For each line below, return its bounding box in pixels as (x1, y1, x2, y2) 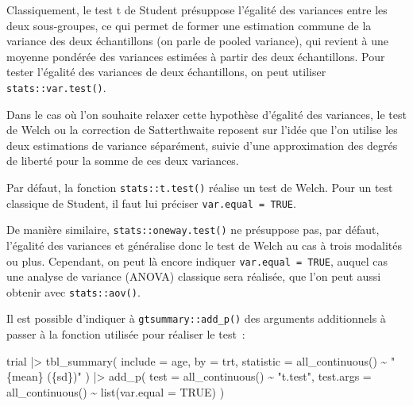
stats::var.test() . (6, 79, 106, 95)
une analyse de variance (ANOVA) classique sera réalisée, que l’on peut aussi (6, 268, 381, 285)
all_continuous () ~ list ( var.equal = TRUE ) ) (6, 383, 225, 400)
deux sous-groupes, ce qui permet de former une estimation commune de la (6, 17, 372, 33)
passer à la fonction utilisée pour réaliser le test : (6, 326, 245, 343)
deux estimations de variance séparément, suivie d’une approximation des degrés (6, 136, 398, 153)
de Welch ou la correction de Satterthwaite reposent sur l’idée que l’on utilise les (6, 121, 398, 138)
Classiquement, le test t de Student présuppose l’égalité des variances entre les (6, 2, 388, 17)
